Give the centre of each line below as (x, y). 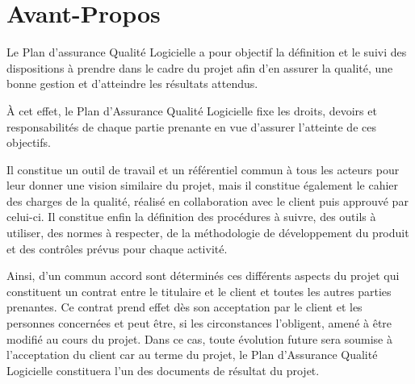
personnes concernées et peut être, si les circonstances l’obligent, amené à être (199, 323)
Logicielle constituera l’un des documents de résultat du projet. (163, 370)
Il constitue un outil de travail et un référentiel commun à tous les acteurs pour (203, 169)
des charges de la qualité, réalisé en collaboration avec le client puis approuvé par (207, 200)
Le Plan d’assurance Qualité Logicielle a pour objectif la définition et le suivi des (207, 52)
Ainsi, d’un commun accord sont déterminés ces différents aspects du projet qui (203, 275)
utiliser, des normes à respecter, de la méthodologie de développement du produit (208, 233)
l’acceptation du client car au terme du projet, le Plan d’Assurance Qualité (192, 355)
